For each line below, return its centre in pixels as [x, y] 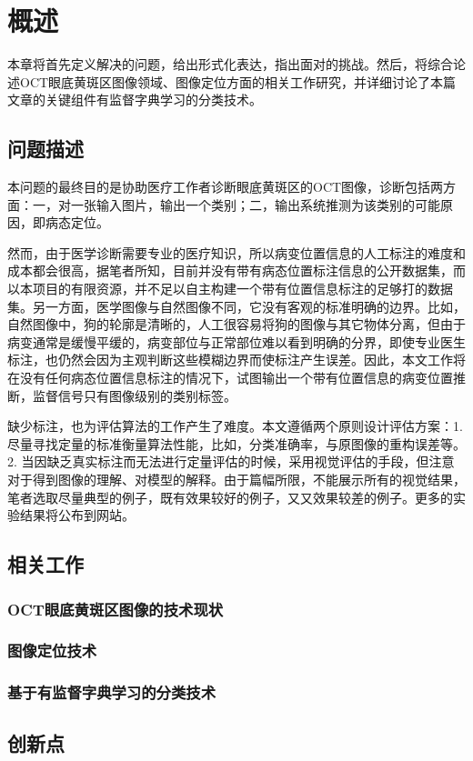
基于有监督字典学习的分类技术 [112, 692]
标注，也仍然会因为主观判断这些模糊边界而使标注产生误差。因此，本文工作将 [236, 360]
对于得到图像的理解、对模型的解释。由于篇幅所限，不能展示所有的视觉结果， [236, 480]
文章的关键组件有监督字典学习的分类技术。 [135, 100]
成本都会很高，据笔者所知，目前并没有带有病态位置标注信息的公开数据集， [230, 270]
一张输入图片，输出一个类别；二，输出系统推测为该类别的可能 [255, 204]
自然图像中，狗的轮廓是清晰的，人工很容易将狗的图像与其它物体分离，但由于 [236, 324]
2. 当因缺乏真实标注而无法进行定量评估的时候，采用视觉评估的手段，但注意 [231, 461]
